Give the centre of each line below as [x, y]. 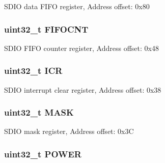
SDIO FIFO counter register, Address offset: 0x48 [81, 48]
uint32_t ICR [33, 71]
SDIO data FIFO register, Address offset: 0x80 [77, 6]
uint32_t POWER [43, 154]
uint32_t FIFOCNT [46, 29]
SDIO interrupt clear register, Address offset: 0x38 [83, 89]
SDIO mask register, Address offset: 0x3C [69, 131]
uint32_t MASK [39, 112]
